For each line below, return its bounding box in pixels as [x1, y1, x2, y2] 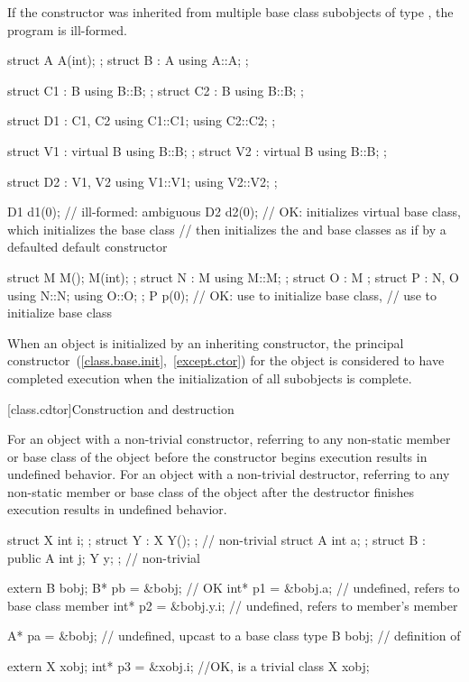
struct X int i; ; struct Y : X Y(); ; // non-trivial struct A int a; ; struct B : [7, 530, 426, 549]
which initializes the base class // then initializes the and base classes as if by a [7, 219, 446, 238]
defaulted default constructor [7, 237, 168, 256]
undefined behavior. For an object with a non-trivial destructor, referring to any [7, 465, 450, 484]
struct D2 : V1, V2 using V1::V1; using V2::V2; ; [7, 171, 278, 190]
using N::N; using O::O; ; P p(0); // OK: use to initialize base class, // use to [7, 285, 437, 304]
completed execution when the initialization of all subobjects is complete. [7, 368, 412, 387]
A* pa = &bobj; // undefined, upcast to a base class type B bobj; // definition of [7, 626, 461, 645]
